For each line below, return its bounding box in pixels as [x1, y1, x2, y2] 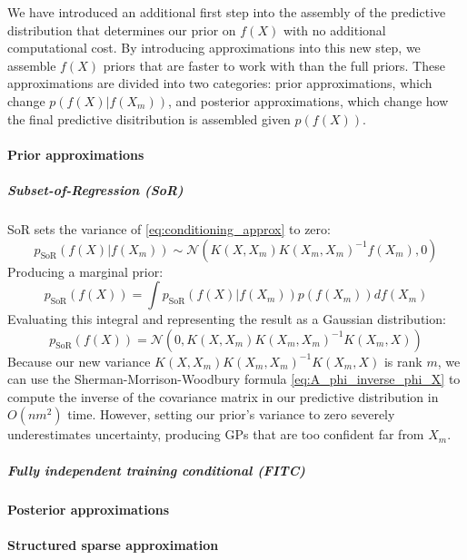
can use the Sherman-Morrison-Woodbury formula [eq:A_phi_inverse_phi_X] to [7, 369, 461, 388]
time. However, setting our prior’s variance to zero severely [67, 405, 395, 424]
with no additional [283, 20, 386, 39]
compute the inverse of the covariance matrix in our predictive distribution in [7, 387, 439, 406]
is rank [383, 351, 422, 370]
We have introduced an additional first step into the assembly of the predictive [7, 3, 446, 21]
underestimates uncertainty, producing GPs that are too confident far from [7, 425, 424, 444]
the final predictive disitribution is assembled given [7, 109, 291, 128]
